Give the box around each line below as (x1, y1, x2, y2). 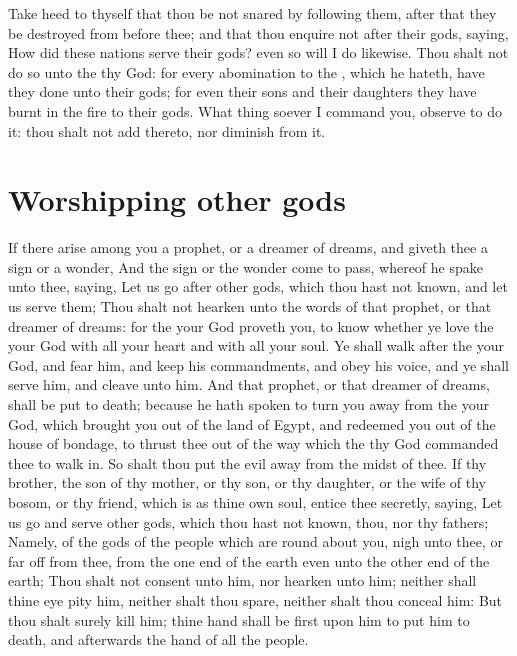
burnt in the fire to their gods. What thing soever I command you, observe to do (8, 100, 502, 121)
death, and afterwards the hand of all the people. (8, 629, 309, 650)
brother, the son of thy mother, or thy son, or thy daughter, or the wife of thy (8, 472, 487, 493)
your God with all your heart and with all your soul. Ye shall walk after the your (8, 335, 504, 356)
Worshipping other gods (8, 179, 346, 220)
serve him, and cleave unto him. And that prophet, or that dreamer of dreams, (8, 374, 490, 395)
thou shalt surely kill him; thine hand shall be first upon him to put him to (8, 609, 470, 630)
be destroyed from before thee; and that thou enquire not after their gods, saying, (8, 22, 509, 43)
